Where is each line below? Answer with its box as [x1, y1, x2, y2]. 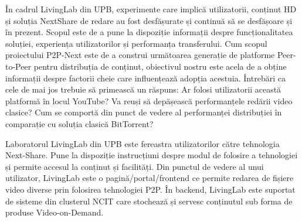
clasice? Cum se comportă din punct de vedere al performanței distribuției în [5, 106, 282, 118]
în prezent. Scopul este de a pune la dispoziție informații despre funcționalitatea [5, 26, 293, 38]
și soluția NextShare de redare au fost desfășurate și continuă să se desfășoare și [5, 14, 293, 26]
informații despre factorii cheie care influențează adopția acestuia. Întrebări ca [5, 71, 286, 84]
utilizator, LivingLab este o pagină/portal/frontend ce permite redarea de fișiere [5, 172, 294, 184]
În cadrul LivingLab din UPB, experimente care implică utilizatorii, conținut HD [5, 3, 297, 15]
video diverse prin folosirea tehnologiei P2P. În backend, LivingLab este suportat [5, 183, 296, 195]
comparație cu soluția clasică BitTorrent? [5, 117, 154, 129]
